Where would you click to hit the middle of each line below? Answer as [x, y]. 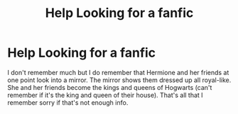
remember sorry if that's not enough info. [68, 102]
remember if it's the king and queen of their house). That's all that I [106, 95]
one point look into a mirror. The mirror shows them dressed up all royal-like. [119, 80]
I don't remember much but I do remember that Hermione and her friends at [118, 72]
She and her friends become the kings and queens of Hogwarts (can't [110, 87]
